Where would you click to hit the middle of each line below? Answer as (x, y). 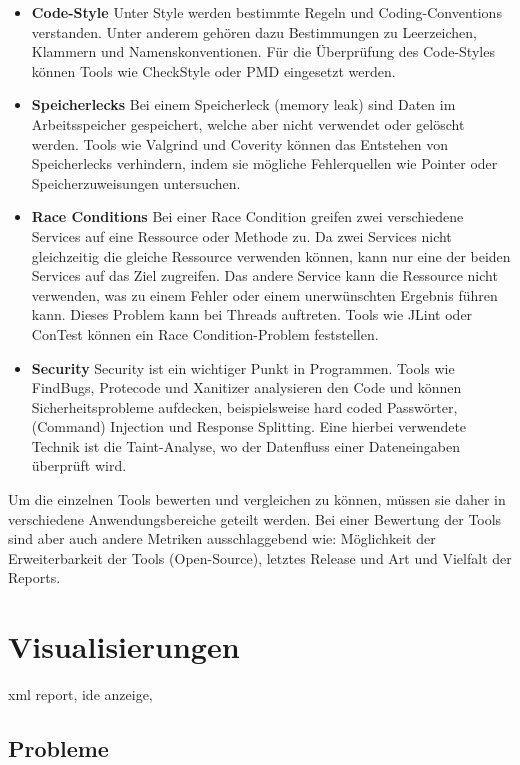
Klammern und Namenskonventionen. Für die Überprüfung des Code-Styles (263, 51)
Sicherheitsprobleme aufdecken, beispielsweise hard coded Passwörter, (244, 406)
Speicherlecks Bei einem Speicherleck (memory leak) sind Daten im (243, 104)
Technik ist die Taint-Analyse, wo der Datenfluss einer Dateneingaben (245, 445)
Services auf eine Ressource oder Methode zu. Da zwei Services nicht (241, 235)
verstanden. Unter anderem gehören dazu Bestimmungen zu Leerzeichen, (254, 31)
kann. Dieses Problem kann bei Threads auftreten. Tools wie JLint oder (252, 314)
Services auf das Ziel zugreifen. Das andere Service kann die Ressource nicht (264, 275)
